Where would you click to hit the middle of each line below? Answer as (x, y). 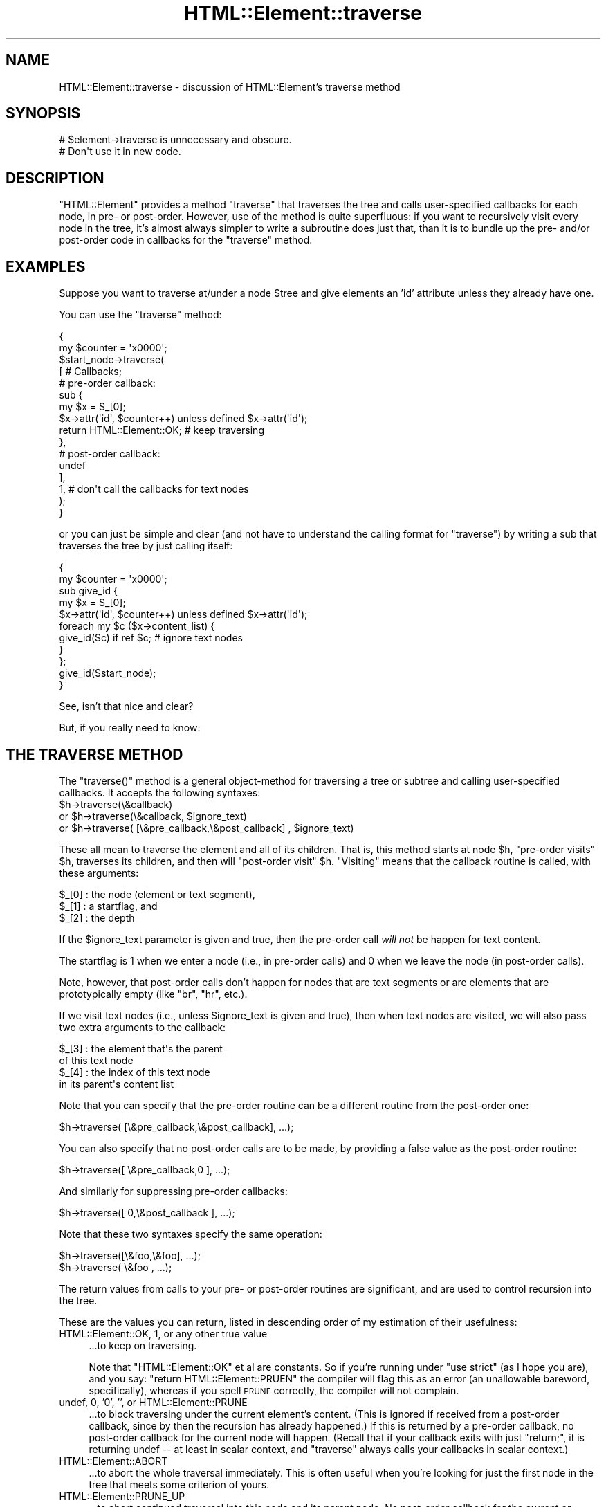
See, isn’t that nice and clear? (126, 706)
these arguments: (99, 873)
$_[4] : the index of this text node (135, 1072)
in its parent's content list (117, 1084)
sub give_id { (89, 591)
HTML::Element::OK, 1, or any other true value (163, 1333)
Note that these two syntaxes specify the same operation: (191, 1234)
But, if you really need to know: (130, 728)
